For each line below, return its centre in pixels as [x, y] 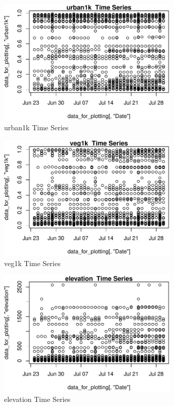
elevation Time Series [37, 399]
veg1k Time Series [32, 263]
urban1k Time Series [36, 127]
